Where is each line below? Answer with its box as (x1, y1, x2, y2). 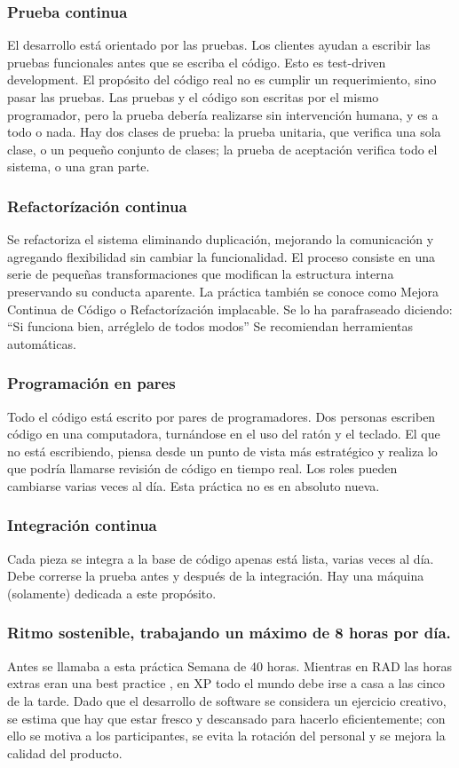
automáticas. (7, 334, 76, 352)
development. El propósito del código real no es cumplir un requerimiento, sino (7, 70, 437, 89)
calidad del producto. (7, 743, 123, 762)
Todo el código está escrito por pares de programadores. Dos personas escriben (7, 407, 436, 425)
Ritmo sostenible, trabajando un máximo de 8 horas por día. (7, 622, 451, 644)
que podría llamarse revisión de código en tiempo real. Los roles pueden (7, 459, 398, 478)
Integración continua (7, 514, 157, 536)
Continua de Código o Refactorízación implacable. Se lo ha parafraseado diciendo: (7, 299, 453, 318)
